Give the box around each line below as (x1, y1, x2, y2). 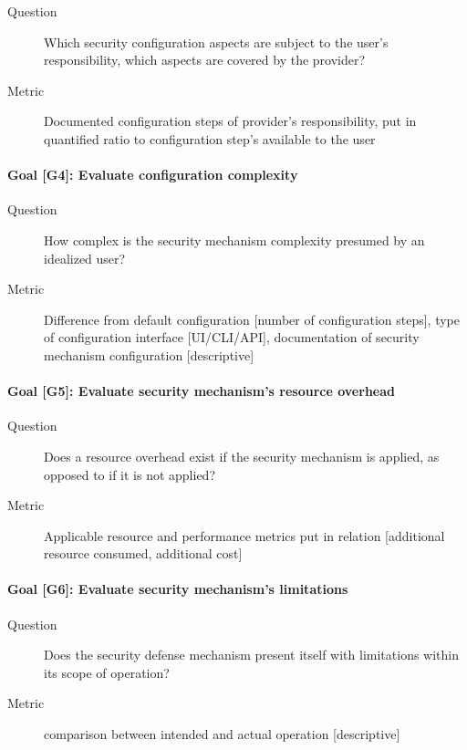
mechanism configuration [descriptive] (44, 345, 254, 364)
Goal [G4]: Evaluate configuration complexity (7, 165, 298, 184)
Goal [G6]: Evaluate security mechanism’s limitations (7, 579, 348, 599)
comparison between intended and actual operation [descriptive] (44, 724, 400, 744)
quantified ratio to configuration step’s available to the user (44, 129, 376, 148)
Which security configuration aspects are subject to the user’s (44, 32, 389, 51)
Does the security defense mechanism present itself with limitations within (44, 645, 459, 664)
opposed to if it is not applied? (44, 464, 216, 484)
